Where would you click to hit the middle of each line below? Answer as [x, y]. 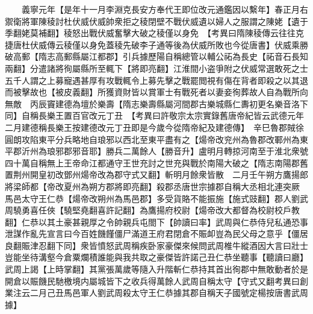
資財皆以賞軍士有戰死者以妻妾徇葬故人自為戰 [203, 92]
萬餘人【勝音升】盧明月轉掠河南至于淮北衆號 [219, 151]
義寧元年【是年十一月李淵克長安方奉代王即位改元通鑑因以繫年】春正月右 [165, 9]
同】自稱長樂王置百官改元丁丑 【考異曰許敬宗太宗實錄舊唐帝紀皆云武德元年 [154, 115]
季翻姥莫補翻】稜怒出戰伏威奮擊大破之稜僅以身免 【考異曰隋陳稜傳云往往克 [154, 33]
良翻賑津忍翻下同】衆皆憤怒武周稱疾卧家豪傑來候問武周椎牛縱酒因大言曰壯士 [156, 245]
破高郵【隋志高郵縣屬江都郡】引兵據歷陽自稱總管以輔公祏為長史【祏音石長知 [156, 56]
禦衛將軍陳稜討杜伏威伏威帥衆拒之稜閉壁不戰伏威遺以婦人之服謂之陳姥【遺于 [156, 21]
